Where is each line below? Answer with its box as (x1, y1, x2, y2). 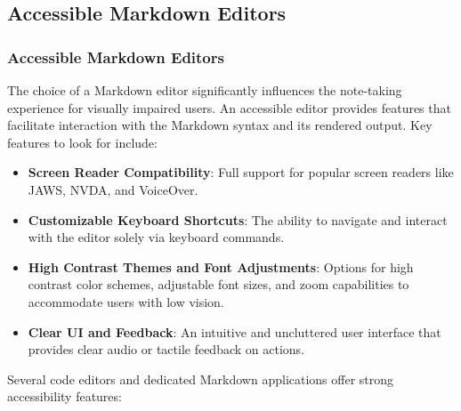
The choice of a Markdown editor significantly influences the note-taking (7, 81, 402, 99)
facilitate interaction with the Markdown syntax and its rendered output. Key (7, 116, 433, 134)
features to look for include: (7, 133, 158, 151)
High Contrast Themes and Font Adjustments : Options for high (28, 257, 414, 276)
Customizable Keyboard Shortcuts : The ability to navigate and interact (28, 210, 448, 229)
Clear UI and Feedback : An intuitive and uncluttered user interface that (28, 322, 441, 341)
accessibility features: (7, 387, 122, 406)
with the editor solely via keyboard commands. (28, 228, 285, 246)
